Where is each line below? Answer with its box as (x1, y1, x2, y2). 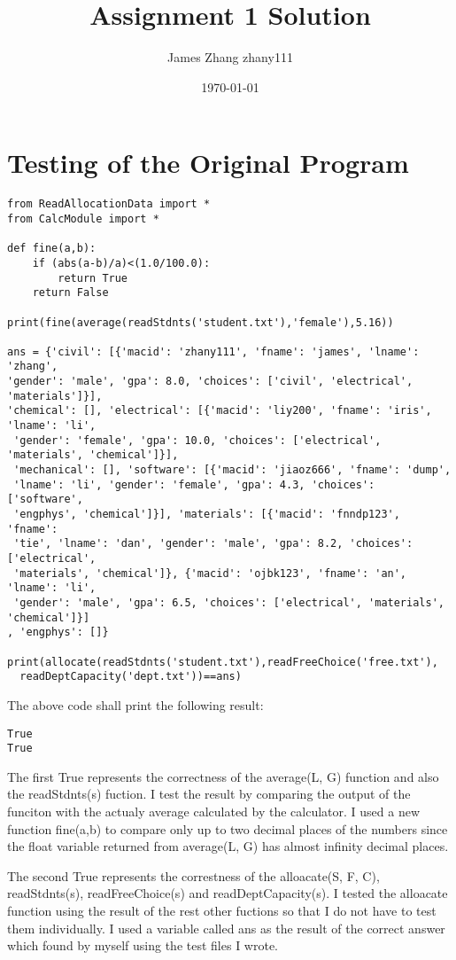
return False (32, 286, 109, 300)
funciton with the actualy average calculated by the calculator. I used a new (7, 802, 421, 820)
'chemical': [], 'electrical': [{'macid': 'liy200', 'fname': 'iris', (7, 404, 432, 418)
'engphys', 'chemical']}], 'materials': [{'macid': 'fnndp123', (13, 508, 400, 521)
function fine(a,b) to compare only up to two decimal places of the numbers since (7, 819, 448, 838)
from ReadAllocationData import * (7, 198, 211, 211)
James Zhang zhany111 (167, 48, 293, 66)
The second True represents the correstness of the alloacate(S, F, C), (7, 866, 380, 885)
